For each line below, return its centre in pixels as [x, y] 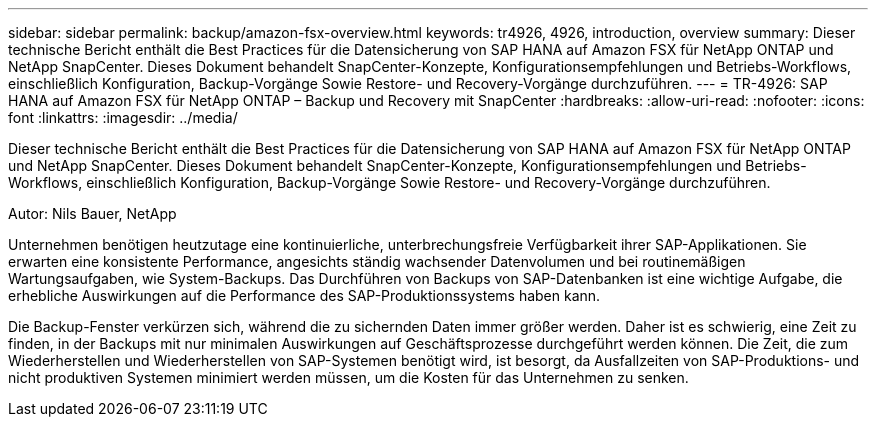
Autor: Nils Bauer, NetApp [92, 213]
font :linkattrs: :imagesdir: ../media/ [123, 117]
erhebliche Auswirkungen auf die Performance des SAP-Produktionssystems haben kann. [304, 295]
